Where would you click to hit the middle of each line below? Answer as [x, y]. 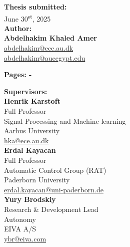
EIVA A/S [20, 229]
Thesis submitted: [35, 7]
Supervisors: [26, 91]
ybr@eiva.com [25, 238]
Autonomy [20, 219]
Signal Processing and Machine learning [65, 120]
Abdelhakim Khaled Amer [50, 38]
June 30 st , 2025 [27, 18]
